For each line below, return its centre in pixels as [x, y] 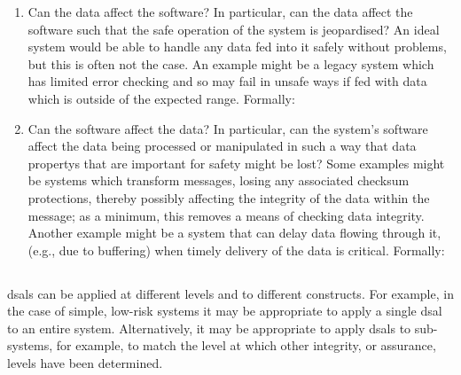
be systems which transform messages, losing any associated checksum [219, 180]
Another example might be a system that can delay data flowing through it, [234, 233]
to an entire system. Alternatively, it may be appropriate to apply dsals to [209, 328]
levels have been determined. [85, 363]
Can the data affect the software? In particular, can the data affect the [220, 12]
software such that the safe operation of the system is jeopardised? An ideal [234, 29]
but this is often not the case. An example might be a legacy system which [231, 63]
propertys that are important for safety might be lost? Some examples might [236, 163]
